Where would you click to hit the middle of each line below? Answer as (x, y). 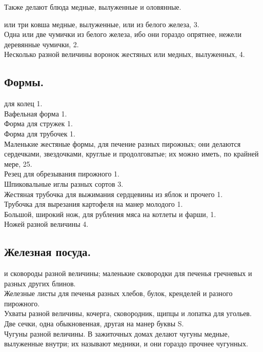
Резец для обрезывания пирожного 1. (62, 174)
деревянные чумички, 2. (42, 44)
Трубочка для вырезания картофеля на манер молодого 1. (94, 204)
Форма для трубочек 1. (40, 133)
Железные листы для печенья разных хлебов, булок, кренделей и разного (118, 293)
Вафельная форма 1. (36, 113)
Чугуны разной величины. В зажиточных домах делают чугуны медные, (117, 333)
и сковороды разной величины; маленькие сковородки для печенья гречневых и (128, 273)
